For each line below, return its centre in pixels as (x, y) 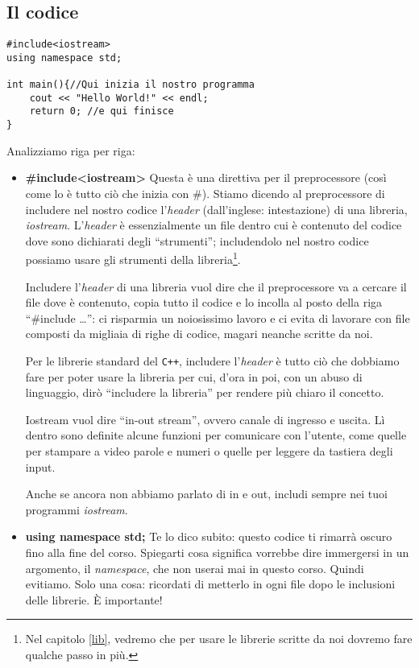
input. (40, 466)
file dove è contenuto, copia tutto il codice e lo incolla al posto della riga (204, 302)
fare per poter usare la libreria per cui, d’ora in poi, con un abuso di (194, 376)
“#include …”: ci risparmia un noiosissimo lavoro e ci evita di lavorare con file (218, 318)
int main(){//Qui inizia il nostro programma (131, 85)
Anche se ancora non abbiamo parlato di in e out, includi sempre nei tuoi (206, 494)
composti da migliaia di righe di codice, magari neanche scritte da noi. (199, 334)
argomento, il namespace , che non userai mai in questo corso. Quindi (195, 568)
